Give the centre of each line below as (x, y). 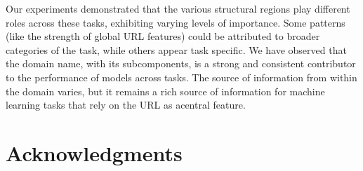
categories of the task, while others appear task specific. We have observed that (176, 49)
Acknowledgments (94, 152)
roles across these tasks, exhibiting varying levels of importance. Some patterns (176, 22)
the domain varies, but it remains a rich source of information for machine (165, 91)
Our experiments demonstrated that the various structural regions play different (178, 8)
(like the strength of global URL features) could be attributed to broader (163, 36)
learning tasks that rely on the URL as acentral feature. (126, 105)
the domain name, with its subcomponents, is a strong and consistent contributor (181, 63)
